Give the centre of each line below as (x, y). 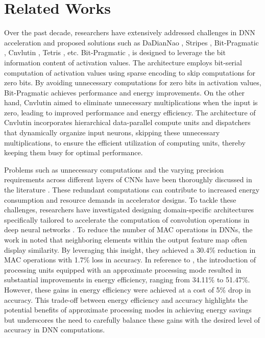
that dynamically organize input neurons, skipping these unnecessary (112, 132)
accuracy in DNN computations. (55, 330)
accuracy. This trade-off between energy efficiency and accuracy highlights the (126, 299)
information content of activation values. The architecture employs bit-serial (123, 62)
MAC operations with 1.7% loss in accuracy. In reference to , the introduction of (130, 260)
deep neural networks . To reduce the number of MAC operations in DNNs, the (128, 230)
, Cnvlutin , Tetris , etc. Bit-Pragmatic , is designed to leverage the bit (115, 52)
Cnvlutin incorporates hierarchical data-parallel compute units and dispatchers (127, 122)
